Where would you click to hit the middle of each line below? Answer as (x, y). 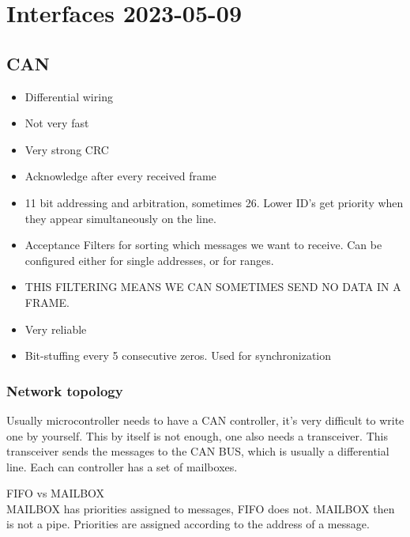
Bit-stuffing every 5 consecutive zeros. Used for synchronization (178, 355)
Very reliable (56, 329)
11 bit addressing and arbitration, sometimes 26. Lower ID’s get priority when (214, 202)
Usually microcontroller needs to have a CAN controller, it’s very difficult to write (205, 420)
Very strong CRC (67, 149)
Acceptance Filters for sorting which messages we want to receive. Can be (203, 245)
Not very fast (57, 123)
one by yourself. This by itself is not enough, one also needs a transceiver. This (197, 435)
